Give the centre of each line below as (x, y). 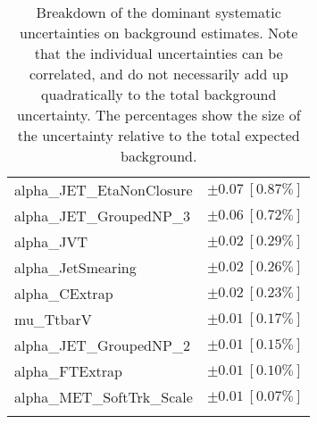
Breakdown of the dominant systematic (158, 12)
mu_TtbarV (53, 319)
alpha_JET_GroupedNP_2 (102, 345)
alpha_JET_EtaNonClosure (104, 190)
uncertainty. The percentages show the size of (158, 115)
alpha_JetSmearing (75, 267)
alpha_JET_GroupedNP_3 (102, 216)
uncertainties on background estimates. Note (158, 33)
